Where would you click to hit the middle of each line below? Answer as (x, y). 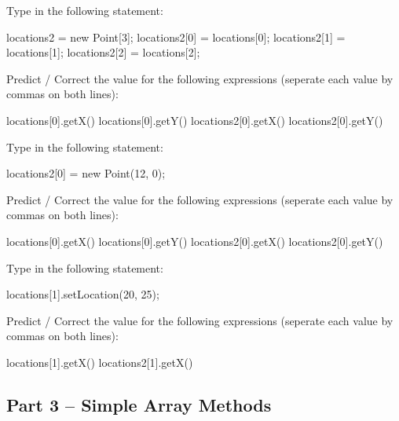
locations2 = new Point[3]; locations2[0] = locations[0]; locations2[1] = (176, 37)
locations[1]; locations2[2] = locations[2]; (103, 52)
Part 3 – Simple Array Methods (139, 404)
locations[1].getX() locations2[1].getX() (100, 362)
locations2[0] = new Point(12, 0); (86, 173)
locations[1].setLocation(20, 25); (83, 294)
